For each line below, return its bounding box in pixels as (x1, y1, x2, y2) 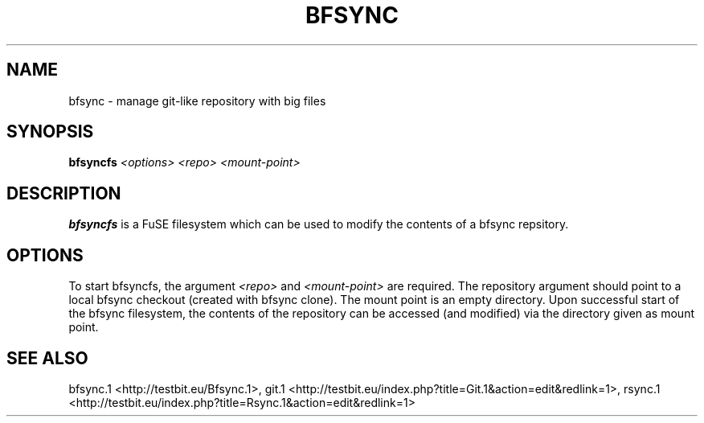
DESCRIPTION (6, 183, 121, 203)
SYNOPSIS (6, 121, 94, 142)
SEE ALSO (6, 347, 88, 368)
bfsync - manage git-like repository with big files (68, 93, 326, 108)
